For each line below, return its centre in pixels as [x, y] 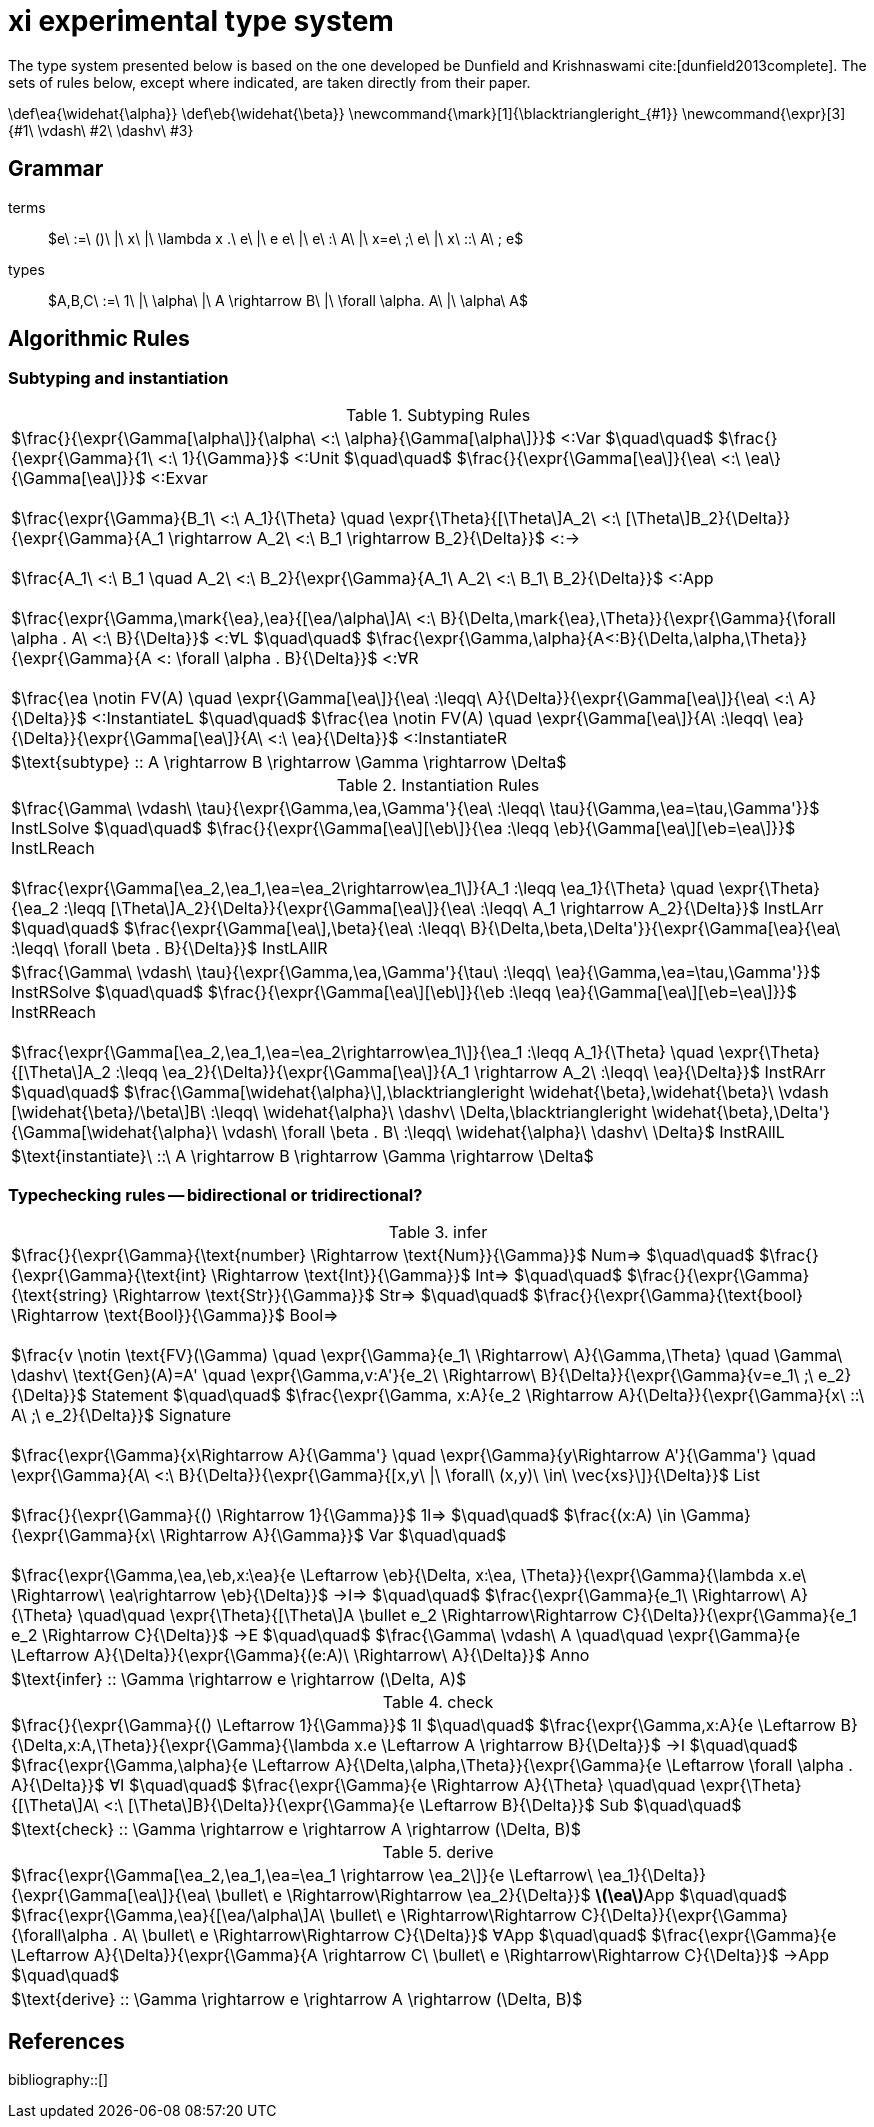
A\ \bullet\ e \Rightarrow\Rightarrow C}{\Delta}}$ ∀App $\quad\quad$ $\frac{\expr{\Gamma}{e [479, 1934]
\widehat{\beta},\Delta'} [741, 1111]
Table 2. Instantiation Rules [438, 784]
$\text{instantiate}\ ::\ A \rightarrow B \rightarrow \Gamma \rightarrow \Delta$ [302, 1155]
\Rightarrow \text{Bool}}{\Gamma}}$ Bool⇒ [175, 1314]
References [66, 2041]
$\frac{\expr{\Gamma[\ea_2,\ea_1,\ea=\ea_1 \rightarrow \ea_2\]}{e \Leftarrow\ [302, 1874]
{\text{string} [60, 1294]
